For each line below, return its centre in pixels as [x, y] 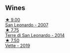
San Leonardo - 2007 [27, 25]
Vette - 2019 [18, 45]
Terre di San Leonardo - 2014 [35, 35]
